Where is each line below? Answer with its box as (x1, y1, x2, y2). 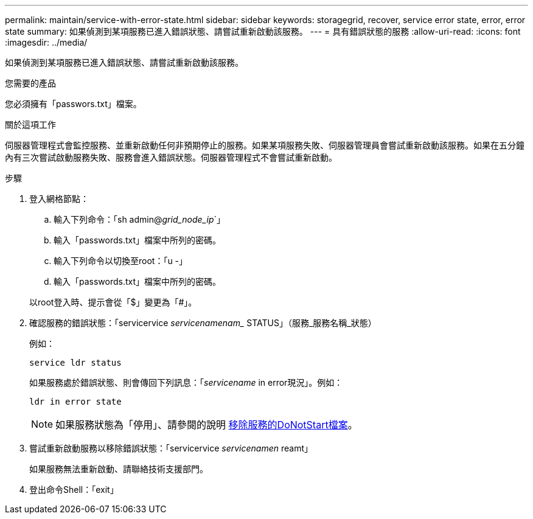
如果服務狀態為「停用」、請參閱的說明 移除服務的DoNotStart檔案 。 (55, 419, 358, 431)
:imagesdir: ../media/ (5, 37, 88, 47)
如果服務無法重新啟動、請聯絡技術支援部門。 (29, 464, 208, 474)
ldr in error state (29, 397, 122, 406)
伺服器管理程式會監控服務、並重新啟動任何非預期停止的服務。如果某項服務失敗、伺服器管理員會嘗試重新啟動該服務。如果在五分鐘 (5, 140, 524, 150)
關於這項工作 (5, 119, 56, 130)
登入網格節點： (29, 193, 89, 204)
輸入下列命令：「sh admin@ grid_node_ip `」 (54, 214, 226, 225)
